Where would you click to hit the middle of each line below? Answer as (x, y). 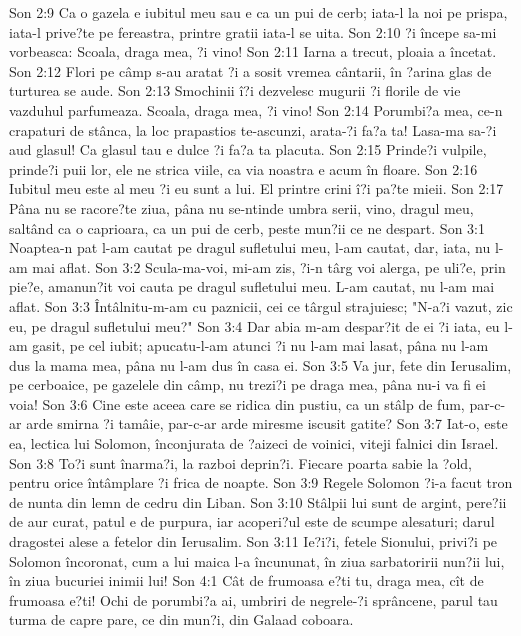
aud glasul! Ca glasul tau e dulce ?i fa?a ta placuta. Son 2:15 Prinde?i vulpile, (248, 149)
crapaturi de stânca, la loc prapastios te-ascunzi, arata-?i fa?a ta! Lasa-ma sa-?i (253, 129)
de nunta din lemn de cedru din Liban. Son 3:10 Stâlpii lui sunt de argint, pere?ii (258, 501)
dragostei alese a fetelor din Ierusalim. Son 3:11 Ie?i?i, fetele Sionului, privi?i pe (253, 541)
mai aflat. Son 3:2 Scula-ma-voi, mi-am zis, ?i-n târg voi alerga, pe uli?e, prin (269, 266)
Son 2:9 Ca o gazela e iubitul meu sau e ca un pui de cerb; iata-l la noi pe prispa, (258, 12)
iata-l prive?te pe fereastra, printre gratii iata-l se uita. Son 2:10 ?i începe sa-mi (253, 31)
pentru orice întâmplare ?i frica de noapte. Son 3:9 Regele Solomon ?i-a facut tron (261, 482)
